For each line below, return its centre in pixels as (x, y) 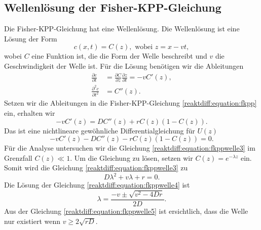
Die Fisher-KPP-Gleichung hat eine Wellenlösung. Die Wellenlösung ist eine (122, 29)
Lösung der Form (31, 38)
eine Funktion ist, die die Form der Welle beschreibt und (119, 56)
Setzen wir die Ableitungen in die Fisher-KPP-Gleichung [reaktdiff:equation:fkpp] (130, 103)
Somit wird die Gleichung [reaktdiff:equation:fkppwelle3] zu (96, 168)
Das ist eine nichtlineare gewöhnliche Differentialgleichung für (100, 130)
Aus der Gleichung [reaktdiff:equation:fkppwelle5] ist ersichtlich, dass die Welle (126, 211)
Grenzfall (18, 157)
